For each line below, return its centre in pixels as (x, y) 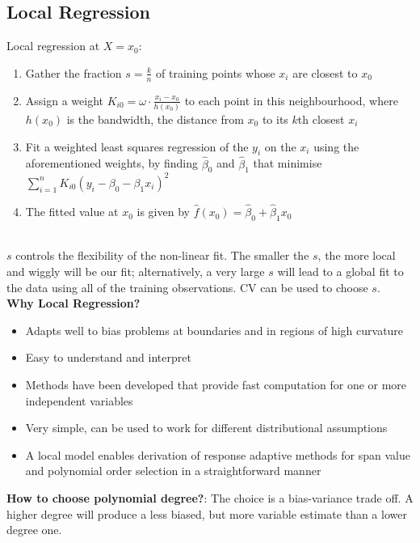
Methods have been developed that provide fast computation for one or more (216, 385)
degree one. (34, 530)
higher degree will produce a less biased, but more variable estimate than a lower (207, 513)
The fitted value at (72, 212)
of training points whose (216, 72)
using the (336, 146)
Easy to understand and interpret (108, 357)
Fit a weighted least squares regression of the (137, 146)
